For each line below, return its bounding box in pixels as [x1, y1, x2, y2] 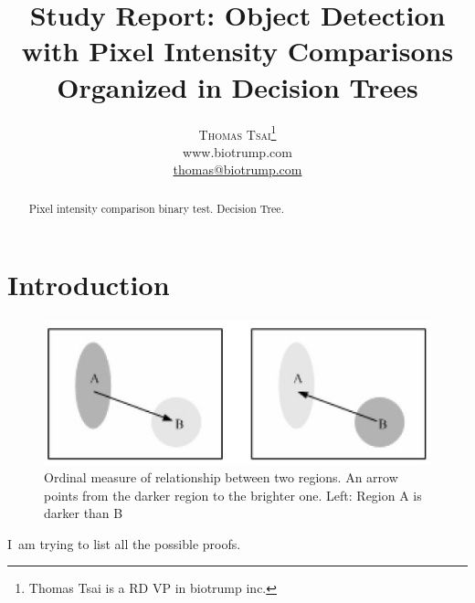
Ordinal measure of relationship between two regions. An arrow [44, 468, 398, 487]
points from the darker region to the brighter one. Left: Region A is [44, 485, 422, 504]
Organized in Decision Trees [57, 68, 418, 105]
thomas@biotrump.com [173, 160, 302, 179]
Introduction [7, 266, 170, 303]
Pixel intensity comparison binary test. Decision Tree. [28, 200, 284, 216]
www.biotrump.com [183, 142, 292, 161]
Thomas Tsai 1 [198, 122, 277, 143]
